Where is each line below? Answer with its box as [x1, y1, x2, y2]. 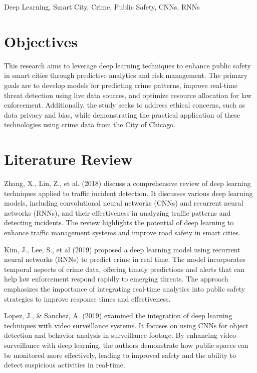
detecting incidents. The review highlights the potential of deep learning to [4, 217, 234, 228]
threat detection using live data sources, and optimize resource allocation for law [4, 89, 251, 100]
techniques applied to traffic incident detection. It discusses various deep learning [4, 188, 253, 198]
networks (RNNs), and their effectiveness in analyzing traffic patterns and [4, 207, 231, 218]
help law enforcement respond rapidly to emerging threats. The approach [4, 273, 228, 284]
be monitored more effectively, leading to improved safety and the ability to [4, 349, 236, 360]
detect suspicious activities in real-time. [4, 359, 125, 370]
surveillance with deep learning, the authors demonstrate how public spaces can [4, 339, 248, 350]
